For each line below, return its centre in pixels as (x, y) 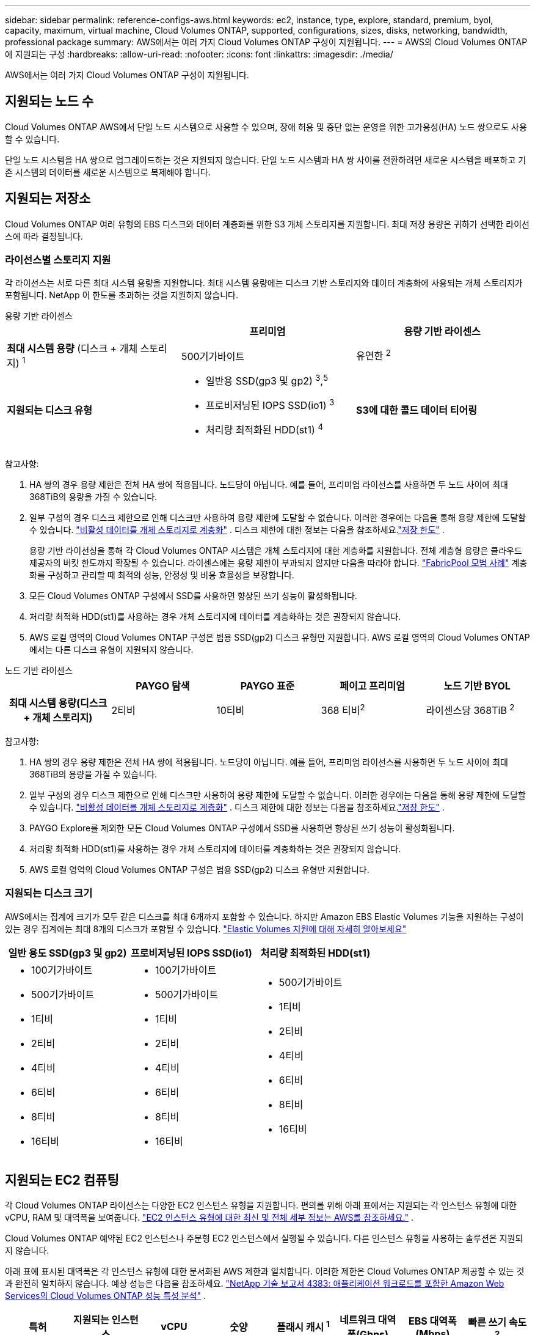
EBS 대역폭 (433, 1321)
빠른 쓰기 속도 (497, 1322)
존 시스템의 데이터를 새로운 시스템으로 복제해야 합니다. (108, 172)
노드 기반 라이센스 (39, 670)
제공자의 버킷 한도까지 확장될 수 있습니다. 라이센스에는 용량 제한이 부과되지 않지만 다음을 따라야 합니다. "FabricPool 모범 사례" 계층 (278, 562)
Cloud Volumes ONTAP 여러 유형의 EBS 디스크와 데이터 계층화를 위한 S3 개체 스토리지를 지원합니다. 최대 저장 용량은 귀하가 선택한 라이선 (267, 224)
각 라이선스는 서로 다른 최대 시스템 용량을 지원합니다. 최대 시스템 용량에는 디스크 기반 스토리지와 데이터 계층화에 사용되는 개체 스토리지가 (264, 283)
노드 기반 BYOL (477, 686)
